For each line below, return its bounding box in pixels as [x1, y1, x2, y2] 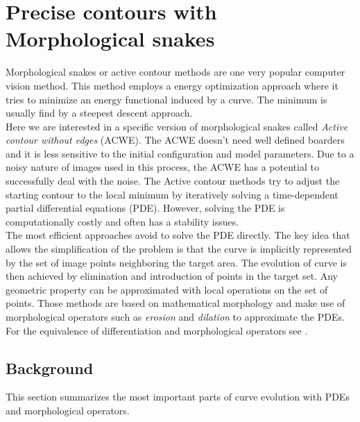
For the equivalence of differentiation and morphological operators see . [6, 323, 308, 337]
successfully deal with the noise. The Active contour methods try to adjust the [6, 174, 340, 188]
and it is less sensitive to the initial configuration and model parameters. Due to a [6, 146, 354, 160]
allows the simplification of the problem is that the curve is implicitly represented [6, 242, 352, 256]
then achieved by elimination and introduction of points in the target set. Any [6, 269, 338, 283]
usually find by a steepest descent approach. [6, 105, 193, 120]
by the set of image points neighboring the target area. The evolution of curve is [6, 255, 347, 269]
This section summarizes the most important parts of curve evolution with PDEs [6, 389, 350, 404]
